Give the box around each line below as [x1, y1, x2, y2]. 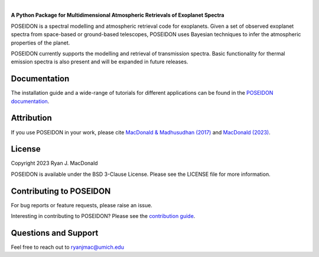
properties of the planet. [11, 39, 70, 46]
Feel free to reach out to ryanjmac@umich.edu [11, 243, 124, 251]
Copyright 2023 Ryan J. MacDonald [11, 160, 98, 167]
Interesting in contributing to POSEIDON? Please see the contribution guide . [11, 213, 196, 220]
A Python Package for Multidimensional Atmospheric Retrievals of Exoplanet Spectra [11, 12, 224, 19]
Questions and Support [11, 228, 99, 238]
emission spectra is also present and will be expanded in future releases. [11, 58, 188, 65]
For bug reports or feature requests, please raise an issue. [11, 201, 153, 208]
